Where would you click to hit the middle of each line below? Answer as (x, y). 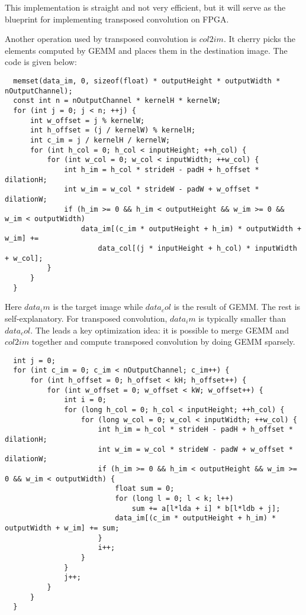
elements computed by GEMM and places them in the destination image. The (146, 50)
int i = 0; (85, 400)
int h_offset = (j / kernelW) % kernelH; (113, 130)
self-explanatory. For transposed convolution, (86, 318)
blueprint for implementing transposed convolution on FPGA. (117, 19)
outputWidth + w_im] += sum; (62, 528)
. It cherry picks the (259, 39)
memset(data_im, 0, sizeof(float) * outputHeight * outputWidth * (147, 81)
